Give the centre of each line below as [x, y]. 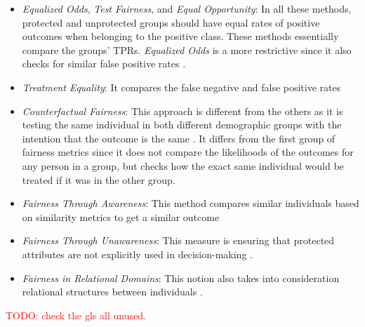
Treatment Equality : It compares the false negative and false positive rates [181, 87]
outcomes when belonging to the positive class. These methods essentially [180, 36]
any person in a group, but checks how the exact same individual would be [183, 165]
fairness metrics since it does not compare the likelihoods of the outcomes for [188, 152]
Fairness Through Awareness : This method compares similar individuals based [191, 203]
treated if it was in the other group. [99, 179]
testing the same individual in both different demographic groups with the [182, 125]
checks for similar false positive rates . [104, 64]
